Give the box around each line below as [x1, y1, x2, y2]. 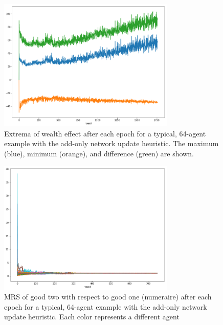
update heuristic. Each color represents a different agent [4, 311, 180, 322]
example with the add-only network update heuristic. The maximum [4, 138, 219, 149]
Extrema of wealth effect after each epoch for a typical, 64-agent [4, 128, 206, 138]
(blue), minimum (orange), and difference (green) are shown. [4, 148, 194, 159]
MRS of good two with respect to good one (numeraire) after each [4, 291, 212, 302]
